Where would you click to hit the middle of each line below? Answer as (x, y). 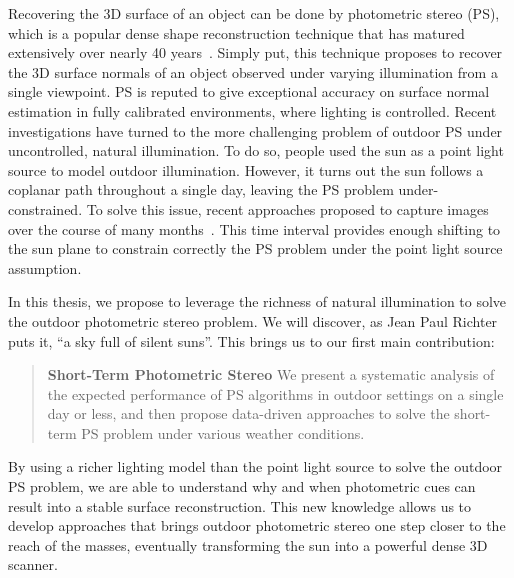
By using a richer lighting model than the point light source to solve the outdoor (255, 466)
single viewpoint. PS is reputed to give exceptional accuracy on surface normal (249, 91)
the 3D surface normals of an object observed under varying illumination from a (253, 71)
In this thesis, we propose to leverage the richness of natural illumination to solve (257, 301)
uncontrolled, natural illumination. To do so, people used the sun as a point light (256, 150)
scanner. (33, 564)
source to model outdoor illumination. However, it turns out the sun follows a (246, 169)
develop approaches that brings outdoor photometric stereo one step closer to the (257, 525)
